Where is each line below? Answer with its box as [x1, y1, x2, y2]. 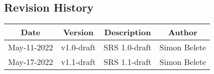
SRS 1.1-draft [103, 56, 152, 68]
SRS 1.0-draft [103, 41, 152, 53]
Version [63, 26, 94, 38]
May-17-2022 [8, 56, 53, 68]
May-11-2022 [8, 41, 53, 53]
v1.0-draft [61, 41, 96, 53]
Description [104, 26, 151, 38]
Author [168, 26, 197, 38]
